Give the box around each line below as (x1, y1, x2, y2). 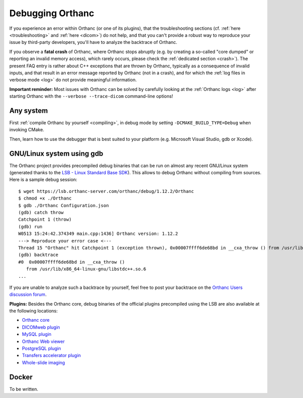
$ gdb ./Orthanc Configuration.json (18, 203, 109, 208)
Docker (9, 373, 33, 381)
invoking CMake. (9, 127, 44, 133)
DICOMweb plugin (22, 324, 60, 330)
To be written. (9, 386, 38, 392)
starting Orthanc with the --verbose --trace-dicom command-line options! (9, 93, 173, 99)
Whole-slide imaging (22, 359, 65, 366)
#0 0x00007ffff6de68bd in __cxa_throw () (18, 259, 125, 265)
